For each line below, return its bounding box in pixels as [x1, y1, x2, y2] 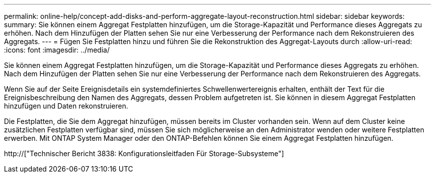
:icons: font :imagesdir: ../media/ [4, 46, 110, 54]
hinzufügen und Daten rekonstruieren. [4, 102, 129, 110]
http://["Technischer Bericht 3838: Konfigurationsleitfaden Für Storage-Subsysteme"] [4, 149, 284, 158]
